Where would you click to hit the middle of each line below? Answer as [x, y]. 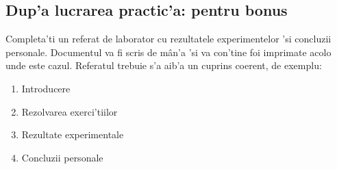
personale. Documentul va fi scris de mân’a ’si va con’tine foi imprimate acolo [168, 52]
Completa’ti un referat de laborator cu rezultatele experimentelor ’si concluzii [168, 39]
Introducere [46, 88]
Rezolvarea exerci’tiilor [70, 111]
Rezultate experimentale [73, 134]
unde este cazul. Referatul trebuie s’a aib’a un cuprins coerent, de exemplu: [164, 65]
